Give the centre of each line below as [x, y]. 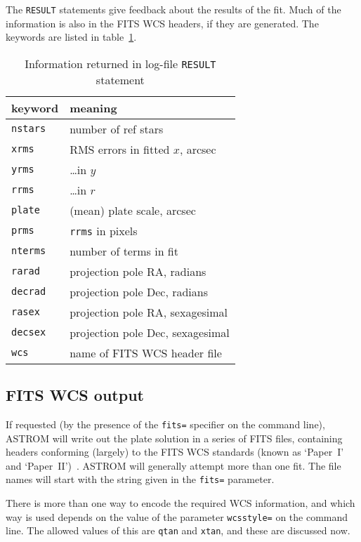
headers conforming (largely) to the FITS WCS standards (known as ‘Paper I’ [175, 452]
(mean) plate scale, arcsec [133, 210]
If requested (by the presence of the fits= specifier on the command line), [165, 424]
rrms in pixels [104, 230]
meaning [93, 107]
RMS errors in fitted [120, 149]
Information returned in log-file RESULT [120, 63]
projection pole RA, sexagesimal [149, 312]
